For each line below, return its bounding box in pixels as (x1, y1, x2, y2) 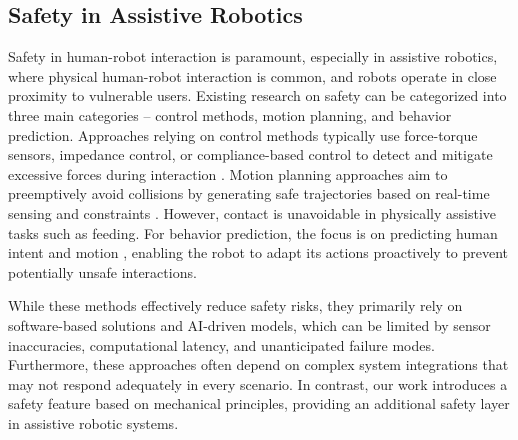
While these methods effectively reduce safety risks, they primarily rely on (8, 295, 463, 316)
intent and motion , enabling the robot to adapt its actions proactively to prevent (8, 242, 509, 263)
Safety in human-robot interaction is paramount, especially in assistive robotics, (8, 46, 498, 67)
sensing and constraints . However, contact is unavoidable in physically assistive (8, 202, 497, 223)
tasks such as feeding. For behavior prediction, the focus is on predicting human (8, 222, 498, 243)
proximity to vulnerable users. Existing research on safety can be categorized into (8, 85, 507, 106)
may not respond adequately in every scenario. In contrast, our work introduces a (8, 373, 508, 394)
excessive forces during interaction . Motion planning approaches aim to (8, 163, 448, 184)
